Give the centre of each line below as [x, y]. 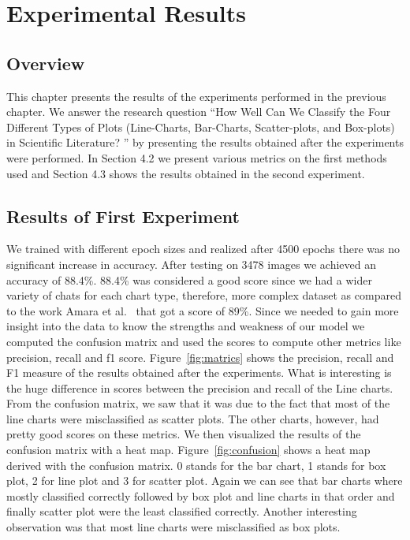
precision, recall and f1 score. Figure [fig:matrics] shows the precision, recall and [200, 357]
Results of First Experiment [123, 216]
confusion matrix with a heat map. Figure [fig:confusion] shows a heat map [188, 450]
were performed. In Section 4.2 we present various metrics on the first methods [197, 157]
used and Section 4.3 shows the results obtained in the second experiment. [186, 173]
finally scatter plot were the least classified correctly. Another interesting [182, 511]
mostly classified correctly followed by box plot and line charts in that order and [201, 495]
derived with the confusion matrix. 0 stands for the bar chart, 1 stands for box [196, 465]
